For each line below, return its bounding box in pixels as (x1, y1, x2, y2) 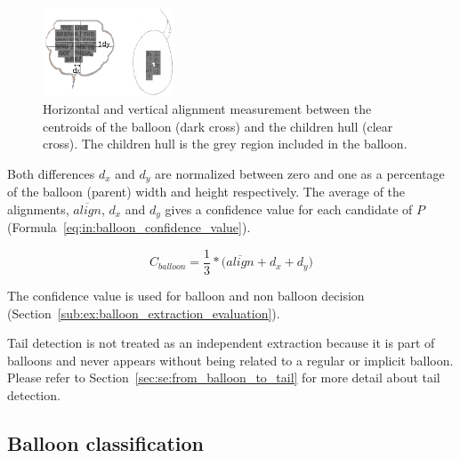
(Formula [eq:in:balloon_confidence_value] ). (7, 218, 251, 237)
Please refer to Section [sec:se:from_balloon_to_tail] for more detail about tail (7, 368, 440, 387)
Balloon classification (7, 430, 205, 456)
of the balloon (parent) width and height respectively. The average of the (7, 182, 406, 201)
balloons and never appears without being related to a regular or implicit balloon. (7, 350, 454, 369)
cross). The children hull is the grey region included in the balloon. (43, 134, 408, 153)
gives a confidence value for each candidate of (165, 199, 413, 218)
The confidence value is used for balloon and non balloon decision (7, 286, 365, 305)
